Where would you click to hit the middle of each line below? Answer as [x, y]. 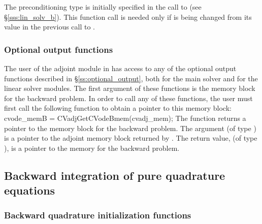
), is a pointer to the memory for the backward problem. [92, 148]
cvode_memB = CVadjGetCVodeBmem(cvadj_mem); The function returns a [125, 118]
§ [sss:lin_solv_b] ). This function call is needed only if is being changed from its [128, 17]
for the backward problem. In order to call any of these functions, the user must [128, 98]
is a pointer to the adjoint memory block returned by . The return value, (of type [131, 138]
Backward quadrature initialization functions [98, 215]
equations [30, 190]
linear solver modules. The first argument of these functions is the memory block [130, 88]
